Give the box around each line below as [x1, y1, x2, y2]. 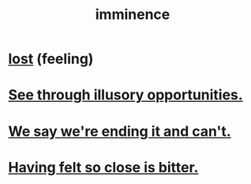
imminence [95, 6, 170, 24]
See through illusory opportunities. [8, 86, 243, 104]
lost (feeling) [8, 50, 94, 68]
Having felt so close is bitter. [8, 158, 199, 176]
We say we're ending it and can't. [8, 122, 231, 140]
